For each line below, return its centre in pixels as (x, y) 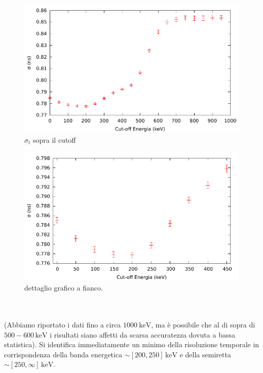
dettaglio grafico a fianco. (64, 288)
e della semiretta (205, 354)
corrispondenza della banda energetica (63, 354)
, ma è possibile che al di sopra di (203, 324)
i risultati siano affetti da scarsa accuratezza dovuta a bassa (142, 334)
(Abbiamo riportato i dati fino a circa (63, 324)
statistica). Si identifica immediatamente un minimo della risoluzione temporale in (132, 344)
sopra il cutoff (54, 139)
